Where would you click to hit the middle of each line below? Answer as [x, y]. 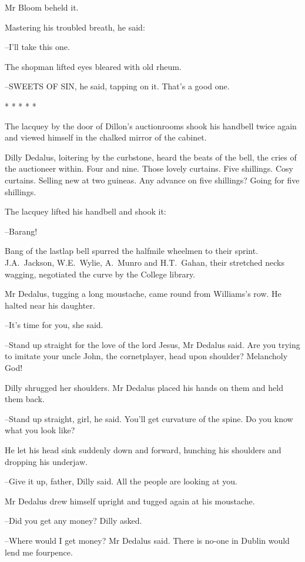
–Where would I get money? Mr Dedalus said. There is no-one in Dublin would [147, 540]
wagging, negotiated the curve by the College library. [100, 274]
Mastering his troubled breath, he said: [75, 27]
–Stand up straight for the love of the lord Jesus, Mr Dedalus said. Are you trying [152, 344]
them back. [25, 399]
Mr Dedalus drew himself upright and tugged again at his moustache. [130, 501]
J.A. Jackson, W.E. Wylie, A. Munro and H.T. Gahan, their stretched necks [145, 262]
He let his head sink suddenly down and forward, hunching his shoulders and [143, 450]
